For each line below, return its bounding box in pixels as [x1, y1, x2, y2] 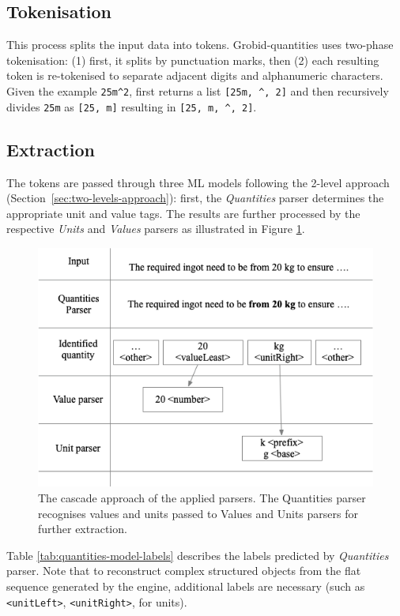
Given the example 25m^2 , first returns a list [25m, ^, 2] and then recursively [6, 82, 389, 99]
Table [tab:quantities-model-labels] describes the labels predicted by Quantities [6, 547, 389, 563]
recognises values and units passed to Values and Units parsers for [38, 505, 358, 521]
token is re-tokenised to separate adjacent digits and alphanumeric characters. [6, 67, 383, 84]
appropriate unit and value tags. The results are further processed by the [6, 205, 360, 221]
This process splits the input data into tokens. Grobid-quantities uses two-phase [6, 36, 394, 53]
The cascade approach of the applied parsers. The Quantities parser [38, 489, 366, 505]
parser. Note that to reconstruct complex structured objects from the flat [6, 562, 361, 579]
